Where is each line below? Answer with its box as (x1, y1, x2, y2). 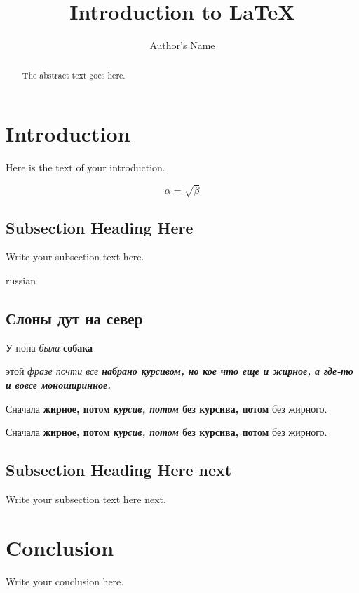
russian (6, 273, 36, 288)
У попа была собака (6, 340, 93, 354)
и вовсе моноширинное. (6, 378, 111, 392)
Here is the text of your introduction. (6, 160, 165, 175)
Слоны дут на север (6, 307, 143, 329)
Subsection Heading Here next (6, 459, 232, 481)
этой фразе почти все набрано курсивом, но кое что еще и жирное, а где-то (6, 364, 353, 378)
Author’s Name (149, 38, 215, 53)
